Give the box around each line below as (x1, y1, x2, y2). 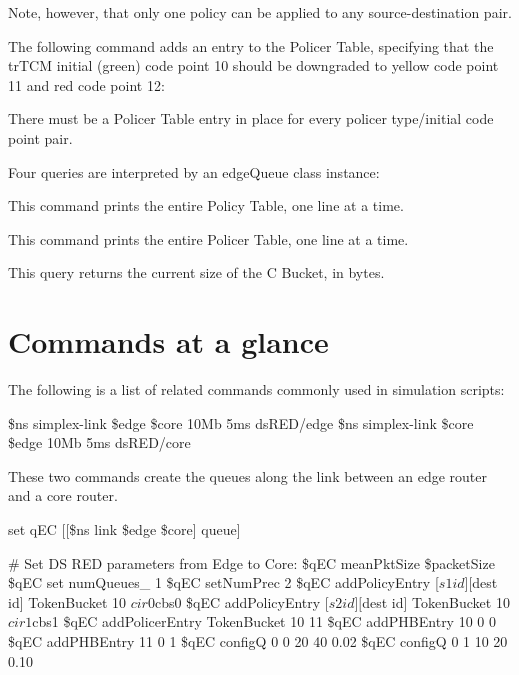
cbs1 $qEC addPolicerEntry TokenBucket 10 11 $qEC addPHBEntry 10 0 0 (32, 611, 496, 632)
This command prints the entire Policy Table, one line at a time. (8, 195, 404, 216)
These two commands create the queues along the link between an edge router (8, 465, 487, 486)
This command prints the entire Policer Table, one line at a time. (8, 228, 409, 249)
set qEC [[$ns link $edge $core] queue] (8, 519, 241, 540)
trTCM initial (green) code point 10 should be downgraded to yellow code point (8, 55, 499, 76)
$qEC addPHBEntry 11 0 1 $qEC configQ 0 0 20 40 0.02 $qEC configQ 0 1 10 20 (8, 631, 508, 651)
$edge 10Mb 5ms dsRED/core (8, 432, 191, 453)
